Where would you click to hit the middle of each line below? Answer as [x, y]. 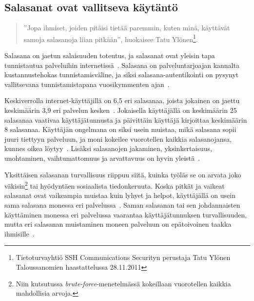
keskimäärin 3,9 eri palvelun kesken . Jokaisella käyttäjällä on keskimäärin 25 [121, 110]
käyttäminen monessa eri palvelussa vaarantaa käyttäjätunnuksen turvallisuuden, [126, 214]
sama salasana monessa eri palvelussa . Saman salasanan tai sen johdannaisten [122, 205]
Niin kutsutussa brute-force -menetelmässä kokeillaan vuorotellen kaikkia [123, 283]
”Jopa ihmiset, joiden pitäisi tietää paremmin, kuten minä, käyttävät [127, 28]
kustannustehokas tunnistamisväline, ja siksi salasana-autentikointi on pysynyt [122, 75]
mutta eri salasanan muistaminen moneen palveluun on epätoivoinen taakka [118, 224]
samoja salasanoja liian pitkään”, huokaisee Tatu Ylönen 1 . [111, 38]
